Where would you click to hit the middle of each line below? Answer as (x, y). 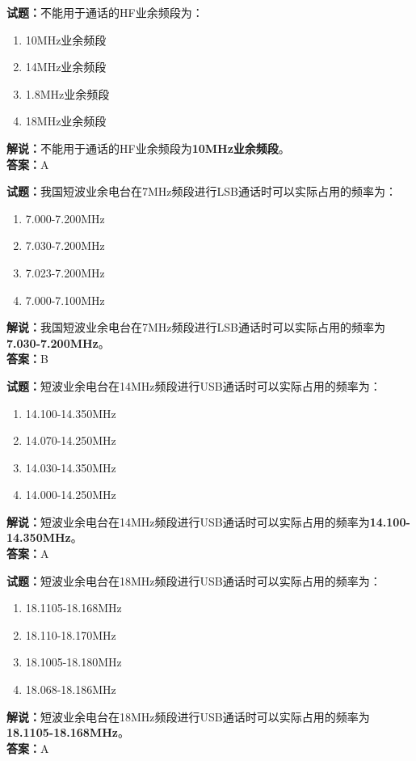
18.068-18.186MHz (71, 689)
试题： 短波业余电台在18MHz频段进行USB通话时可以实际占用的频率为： (194, 580)
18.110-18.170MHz (71, 634)
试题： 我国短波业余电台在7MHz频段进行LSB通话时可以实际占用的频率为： (202, 191)
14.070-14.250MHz (71, 440)
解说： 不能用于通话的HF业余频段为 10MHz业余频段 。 (148, 148)
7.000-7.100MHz (65, 300)
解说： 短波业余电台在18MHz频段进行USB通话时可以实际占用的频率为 (188, 716)
